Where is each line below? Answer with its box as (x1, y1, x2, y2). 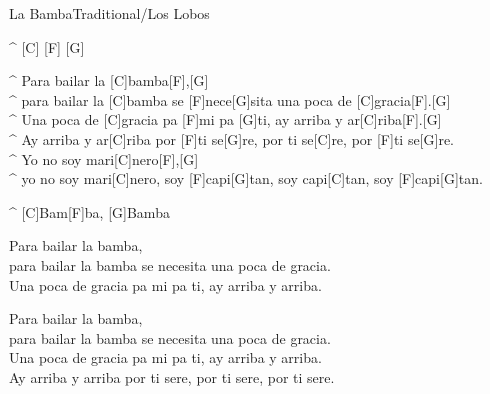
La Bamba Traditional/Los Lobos (9, 3, 210, 23)
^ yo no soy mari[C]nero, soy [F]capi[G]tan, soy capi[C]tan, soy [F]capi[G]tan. (9, 168, 483, 189)
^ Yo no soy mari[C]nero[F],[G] (9, 148, 199, 169)
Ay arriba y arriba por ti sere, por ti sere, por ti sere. (9, 366, 335, 387)
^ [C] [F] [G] (9, 36, 85, 57)
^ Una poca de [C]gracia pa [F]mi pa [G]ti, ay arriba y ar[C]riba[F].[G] (9, 109, 442, 130)
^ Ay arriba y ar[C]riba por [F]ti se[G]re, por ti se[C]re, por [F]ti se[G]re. (9, 128, 454, 149)
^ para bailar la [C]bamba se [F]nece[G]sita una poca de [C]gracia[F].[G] (9, 89, 451, 110)
